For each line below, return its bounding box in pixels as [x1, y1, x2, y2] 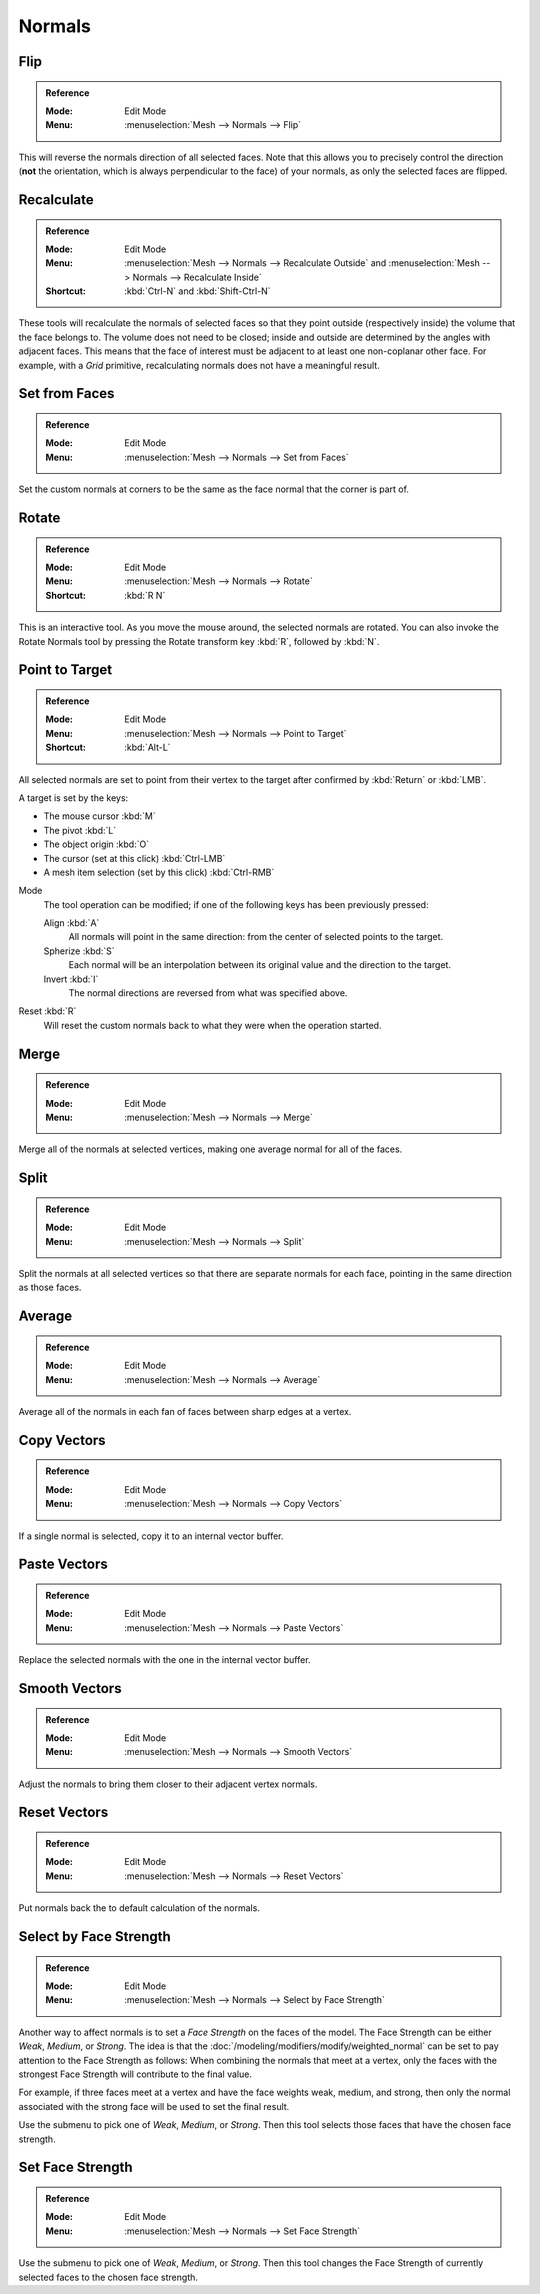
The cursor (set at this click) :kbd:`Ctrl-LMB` [43, 852, 226, 864]
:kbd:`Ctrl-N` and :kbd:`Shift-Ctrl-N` [124, 285, 271, 297]
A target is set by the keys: [18, 791, 129, 804]
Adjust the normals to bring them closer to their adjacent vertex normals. [18, 1778, 318, 1790]
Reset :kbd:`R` [18, 1005, 77, 1017]
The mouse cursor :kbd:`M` [43, 810, 156, 822]
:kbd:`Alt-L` [124, 741, 171, 754]
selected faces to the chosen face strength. [18, 2271, 199, 2283]
